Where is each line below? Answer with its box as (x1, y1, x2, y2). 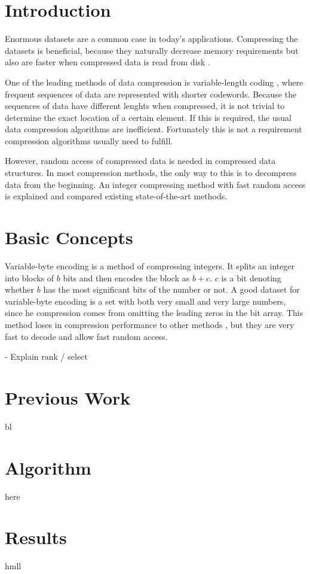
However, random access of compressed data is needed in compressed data (5, 154, 276, 167)
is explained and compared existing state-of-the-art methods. (5, 190, 228, 202)
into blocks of (5, 271, 54, 284)
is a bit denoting (221, 271, 281, 284)
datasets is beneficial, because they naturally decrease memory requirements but (5, 44, 299, 56)
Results (5, 525, 67, 549)
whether (5, 283, 35, 296)
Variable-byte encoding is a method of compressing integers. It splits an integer (5, 259, 295, 272)
